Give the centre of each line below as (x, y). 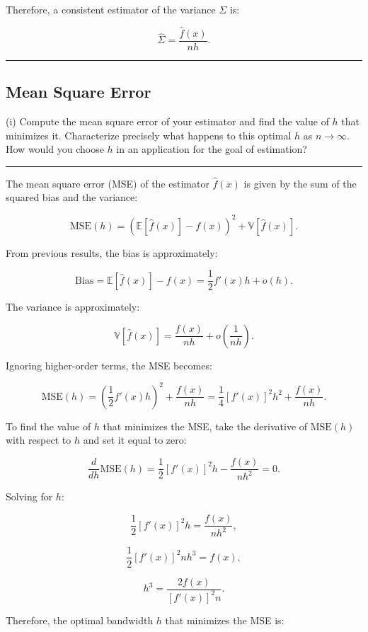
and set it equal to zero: (135, 440)
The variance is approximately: (73, 307)
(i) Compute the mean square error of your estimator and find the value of (167, 121)
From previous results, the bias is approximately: (112, 252)
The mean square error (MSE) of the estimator (108, 183)
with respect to (39, 440)
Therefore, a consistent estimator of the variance (111, 9)
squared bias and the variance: (72, 197)
